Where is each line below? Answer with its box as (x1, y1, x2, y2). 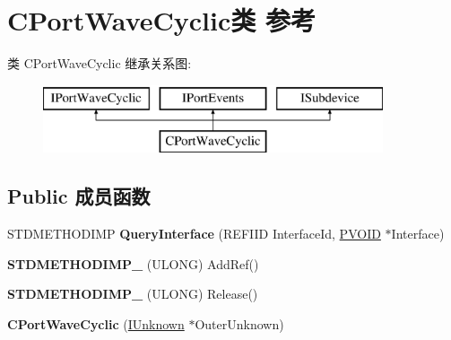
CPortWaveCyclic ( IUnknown (7, 314, 185, 333)
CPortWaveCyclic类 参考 (7, 2, 316, 39)
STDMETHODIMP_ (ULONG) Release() (7, 284, 258, 303)
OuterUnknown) (195, 314, 284, 333)
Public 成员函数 (7, 182, 151, 210)
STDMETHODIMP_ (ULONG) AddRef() (7, 254, 259, 273)
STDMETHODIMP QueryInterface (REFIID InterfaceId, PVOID (7, 224, 381, 243)
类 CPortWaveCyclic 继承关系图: (7, 54, 192, 73)
